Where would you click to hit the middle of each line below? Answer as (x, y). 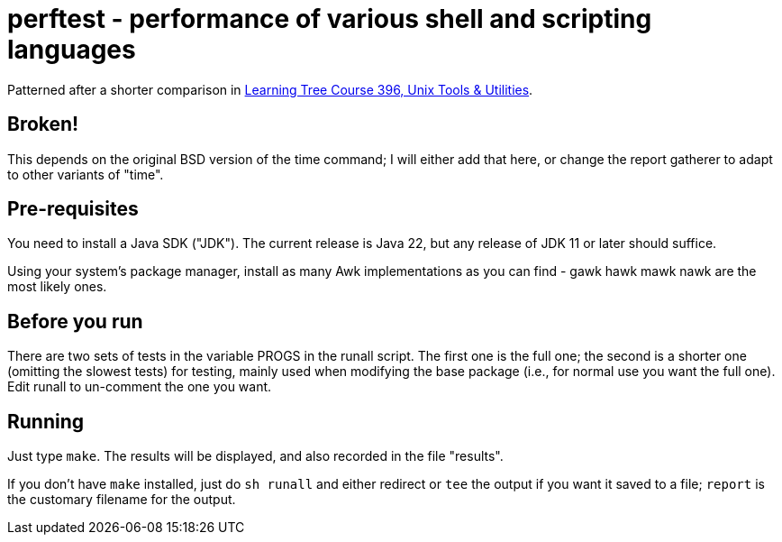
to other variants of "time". (86, 174)
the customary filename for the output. (122, 500)
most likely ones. (57, 287)
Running (46, 421)
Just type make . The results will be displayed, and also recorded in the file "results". (255, 456)
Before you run (75, 321)
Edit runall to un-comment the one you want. (140, 387)
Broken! (43, 124)
